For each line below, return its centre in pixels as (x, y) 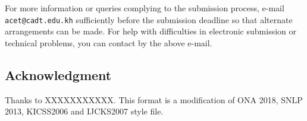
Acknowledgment (58, 74)
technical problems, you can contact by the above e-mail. (109, 42)
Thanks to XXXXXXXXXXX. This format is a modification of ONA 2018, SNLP (154, 99)
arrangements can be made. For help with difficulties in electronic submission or (151, 31)
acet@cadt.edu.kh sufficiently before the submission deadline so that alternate (149, 19)
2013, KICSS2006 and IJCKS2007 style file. (84, 111)
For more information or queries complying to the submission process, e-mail (145, 8)
